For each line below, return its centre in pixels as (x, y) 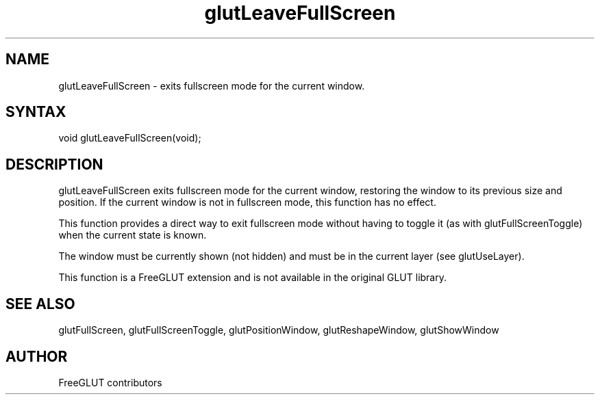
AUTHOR (37, 356)
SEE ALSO (40, 304)
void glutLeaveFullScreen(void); (130, 138)
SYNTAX (36, 112)
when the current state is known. (133, 235)
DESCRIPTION (54, 164)
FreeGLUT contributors (110, 382)
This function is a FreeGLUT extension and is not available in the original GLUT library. (253, 278)
